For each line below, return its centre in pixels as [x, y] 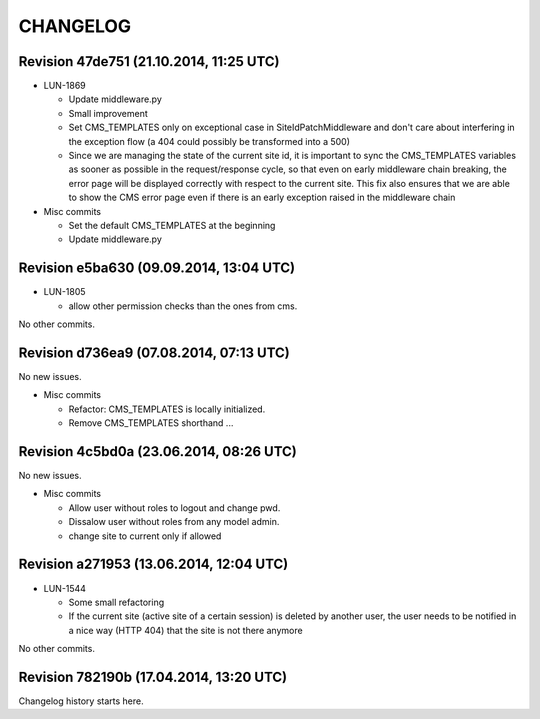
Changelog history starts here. [81, 701]
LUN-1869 [65, 86]
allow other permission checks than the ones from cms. [183, 306]
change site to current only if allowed [145, 536]
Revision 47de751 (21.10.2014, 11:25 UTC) [149, 61]
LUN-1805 [64, 292]
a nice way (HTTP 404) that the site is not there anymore [186, 630]
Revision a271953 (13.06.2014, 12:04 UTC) [153, 564]
